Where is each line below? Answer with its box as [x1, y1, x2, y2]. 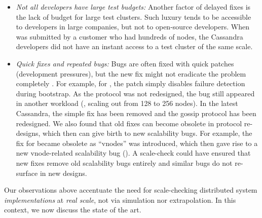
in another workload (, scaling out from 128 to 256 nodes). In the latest [16, 98, 238, 108]
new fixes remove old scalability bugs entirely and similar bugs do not [16, 157, 233, 168]
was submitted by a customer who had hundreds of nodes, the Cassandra [16, 31, 243, 42]
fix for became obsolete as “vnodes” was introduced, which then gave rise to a [16, 137, 258, 148]
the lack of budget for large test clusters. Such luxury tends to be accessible [16, 11, 251, 22]
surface [16, 167, 38, 178]
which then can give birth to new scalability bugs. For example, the [43, 128, 252, 138]
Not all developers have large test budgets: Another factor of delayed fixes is [16, 2, 251, 12]
